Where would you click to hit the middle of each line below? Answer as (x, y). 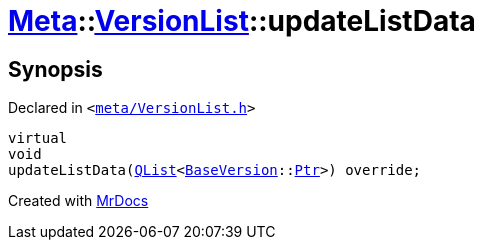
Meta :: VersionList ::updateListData (242, 21)
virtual (38, 138)
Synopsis (55, 69)
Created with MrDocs (78, 201)
